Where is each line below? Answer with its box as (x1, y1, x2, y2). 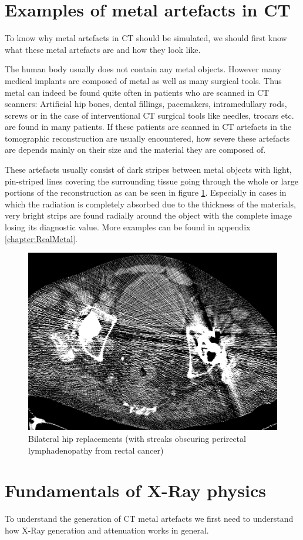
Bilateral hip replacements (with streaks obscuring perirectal (28, 432, 246, 444)
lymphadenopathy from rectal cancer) (28, 444, 164, 456)
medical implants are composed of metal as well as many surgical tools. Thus (5, 74, 282, 86)
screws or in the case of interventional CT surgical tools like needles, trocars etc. (5, 109, 294, 121)
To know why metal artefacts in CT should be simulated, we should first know (5, 32, 287, 44)
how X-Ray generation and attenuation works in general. (5, 524, 209, 536)
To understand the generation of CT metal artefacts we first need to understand (5, 512, 294, 525)
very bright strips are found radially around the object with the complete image (5, 209, 292, 222)
